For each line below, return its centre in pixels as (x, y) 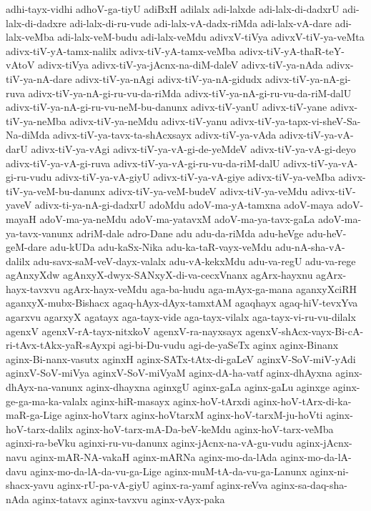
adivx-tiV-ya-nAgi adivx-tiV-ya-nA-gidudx (169, 78)
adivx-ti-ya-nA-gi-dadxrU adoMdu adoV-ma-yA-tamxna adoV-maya (184, 205)
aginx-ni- (329, 471)
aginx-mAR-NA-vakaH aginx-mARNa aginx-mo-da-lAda (154, 457)
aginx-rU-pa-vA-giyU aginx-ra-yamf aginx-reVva (163, 485)
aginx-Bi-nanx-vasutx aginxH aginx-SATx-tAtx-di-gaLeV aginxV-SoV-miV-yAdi (181, 358)
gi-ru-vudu (29, 177)
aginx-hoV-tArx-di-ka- (302, 401)
